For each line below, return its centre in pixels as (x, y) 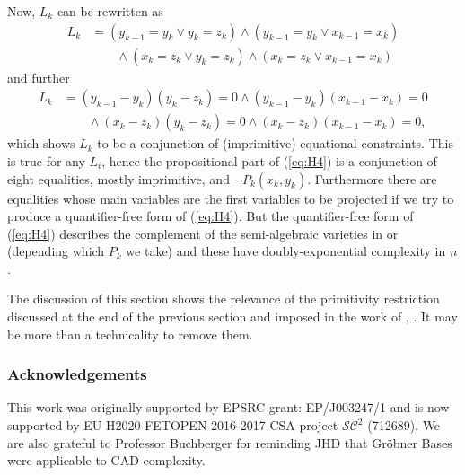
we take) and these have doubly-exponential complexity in (286, 251)
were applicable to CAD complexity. (106, 460)
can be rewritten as (110, 11)
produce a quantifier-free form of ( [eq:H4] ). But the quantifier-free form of (211, 216)
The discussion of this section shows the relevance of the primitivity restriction (224, 299)
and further (39, 77)
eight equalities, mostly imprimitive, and (118, 178)
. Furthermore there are (372, 178)
